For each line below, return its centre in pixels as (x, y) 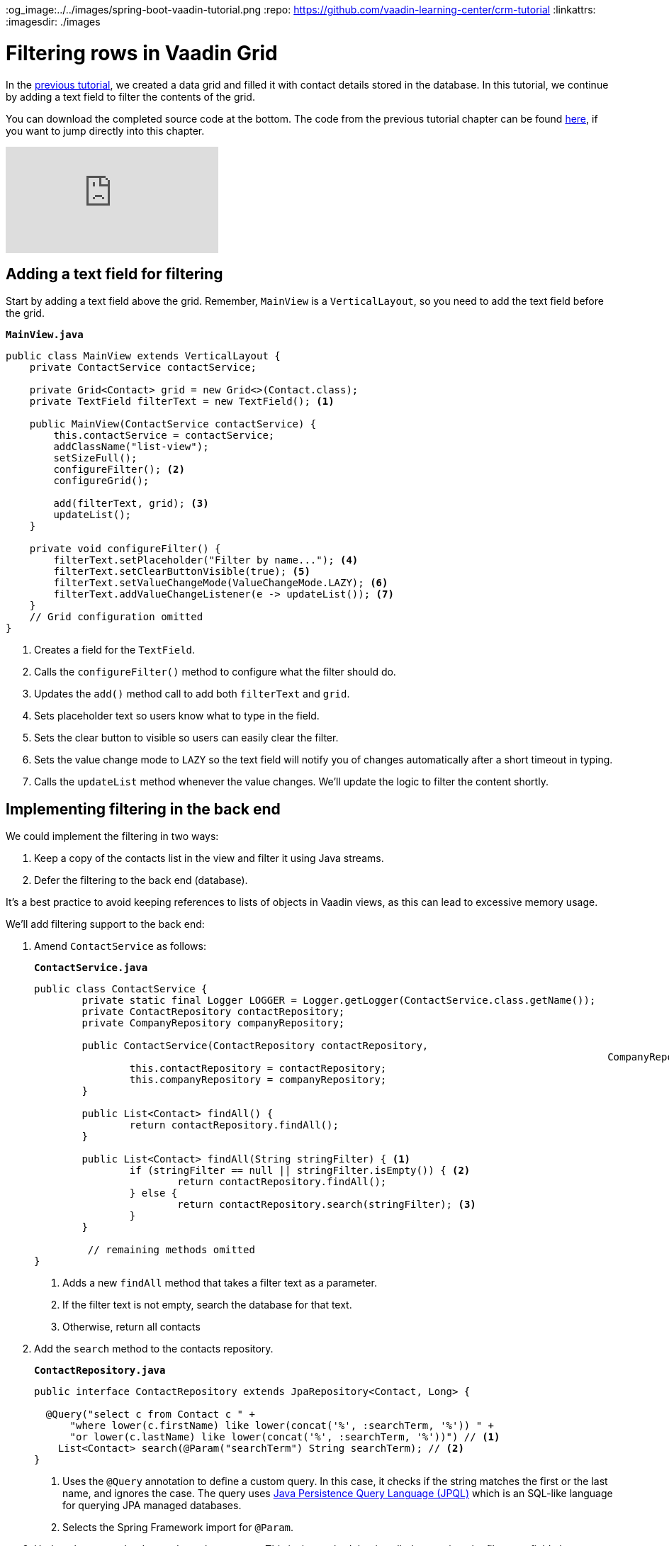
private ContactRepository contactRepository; (213, 1012)
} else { (153, 1193)
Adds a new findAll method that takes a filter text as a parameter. (220, 1283)
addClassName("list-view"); (131, 447)
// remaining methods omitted (171, 1250)
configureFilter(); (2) (119, 470)
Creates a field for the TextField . (115, 650)
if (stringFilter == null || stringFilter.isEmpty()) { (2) (300, 1171)
